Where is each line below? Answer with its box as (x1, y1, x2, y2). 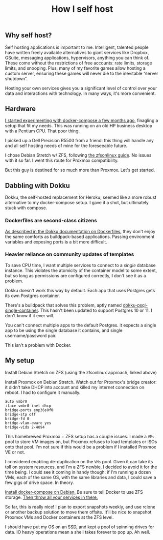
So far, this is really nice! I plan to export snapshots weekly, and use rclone (5, 504, 156, 510)
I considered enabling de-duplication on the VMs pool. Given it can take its (5, 458, 153, 464)
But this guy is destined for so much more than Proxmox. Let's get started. (5, 167, 155, 173)
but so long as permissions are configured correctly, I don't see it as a (5, 272, 146, 278)
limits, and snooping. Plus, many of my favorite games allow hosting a (5, 65, 146, 71)
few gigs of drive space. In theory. (5, 480, 74, 485)
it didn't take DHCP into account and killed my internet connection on (5, 384, 144, 390)
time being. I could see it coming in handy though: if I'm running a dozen (5, 469, 151, 475)
